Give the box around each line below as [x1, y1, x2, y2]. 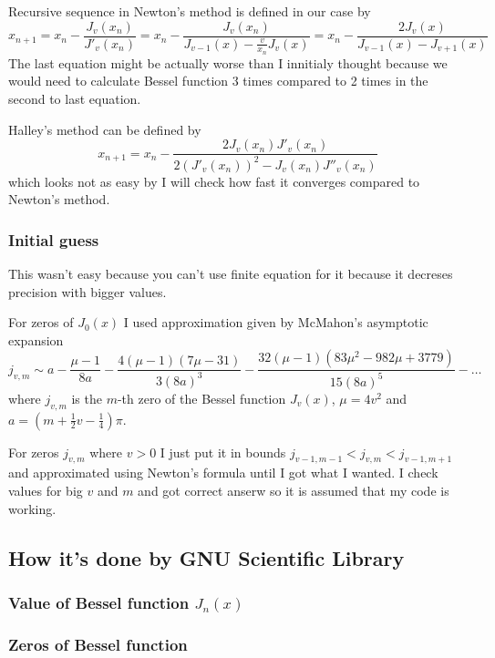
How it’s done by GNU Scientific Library [8, 543, 405, 571]
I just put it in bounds [160, 442, 286, 461]
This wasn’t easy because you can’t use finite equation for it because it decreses [8, 264, 453, 283]
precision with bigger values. [8, 282, 167, 301]
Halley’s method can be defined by [8, 119, 201, 139]
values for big [8, 481, 83, 500]
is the [71, 388, 102, 407]
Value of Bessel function [8, 591, 190, 613]
